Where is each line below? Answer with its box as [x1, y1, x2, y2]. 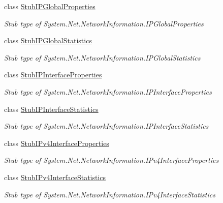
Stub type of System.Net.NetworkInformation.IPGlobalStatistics [4, 52, 201, 63]
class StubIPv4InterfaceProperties [4, 137, 109, 148]
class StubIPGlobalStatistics [4, 35, 92, 46]
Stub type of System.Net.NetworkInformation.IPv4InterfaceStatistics [4, 189, 215, 199]
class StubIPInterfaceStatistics [4, 103, 99, 114]
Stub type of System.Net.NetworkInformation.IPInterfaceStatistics [4, 121, 209, 131]
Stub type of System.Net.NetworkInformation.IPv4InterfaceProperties [4, 155, 219, 165]
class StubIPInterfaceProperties [4, 69, 102, 80]
